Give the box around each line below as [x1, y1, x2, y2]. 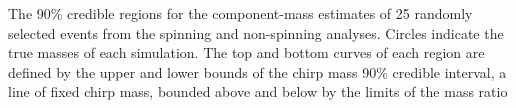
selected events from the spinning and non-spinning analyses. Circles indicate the [8, 22, 504, 43]
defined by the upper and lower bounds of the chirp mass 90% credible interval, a [8, 61, 507, 82]
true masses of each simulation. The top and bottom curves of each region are [8, 42, 485, 63]
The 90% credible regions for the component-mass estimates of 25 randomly [8, 3, 473, 23]
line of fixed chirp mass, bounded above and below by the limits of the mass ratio [8, 81, 508, 102]
